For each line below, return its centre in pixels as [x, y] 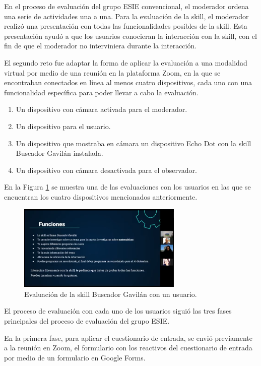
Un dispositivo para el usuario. [63, 126]
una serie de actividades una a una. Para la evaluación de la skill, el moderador [126, 16]
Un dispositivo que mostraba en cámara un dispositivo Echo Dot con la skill [134, 143]
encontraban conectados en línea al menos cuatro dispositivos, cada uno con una [128, 82]
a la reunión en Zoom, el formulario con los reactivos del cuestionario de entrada [128, 348]
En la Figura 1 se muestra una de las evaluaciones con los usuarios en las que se [127, 187]
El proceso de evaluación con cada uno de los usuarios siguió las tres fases [118, 311]
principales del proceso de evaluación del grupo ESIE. [87, 320]
